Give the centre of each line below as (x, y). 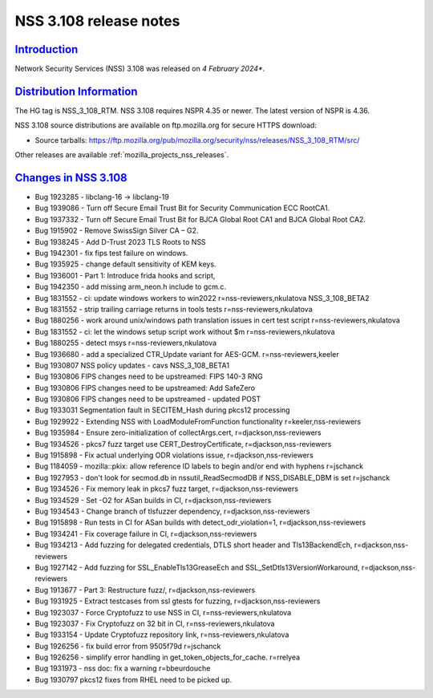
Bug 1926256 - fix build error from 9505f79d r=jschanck (128, 646)
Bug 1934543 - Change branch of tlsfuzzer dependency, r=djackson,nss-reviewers (172, 511)
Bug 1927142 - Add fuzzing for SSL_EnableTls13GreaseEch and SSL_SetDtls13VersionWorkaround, (197, 567)
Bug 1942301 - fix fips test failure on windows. (111, 253)
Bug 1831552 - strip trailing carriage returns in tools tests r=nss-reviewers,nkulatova (174, 309)
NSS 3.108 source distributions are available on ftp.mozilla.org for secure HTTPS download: (166, 125)
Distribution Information (76, 91)
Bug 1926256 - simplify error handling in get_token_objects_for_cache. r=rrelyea (168, 657)
